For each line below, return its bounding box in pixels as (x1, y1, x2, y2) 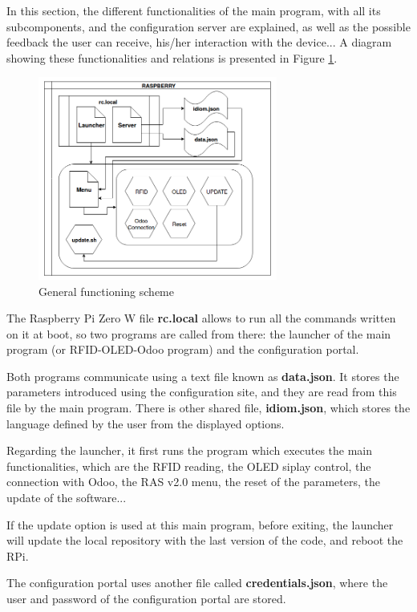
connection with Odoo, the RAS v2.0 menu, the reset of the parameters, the (6, 473, 380, 490)
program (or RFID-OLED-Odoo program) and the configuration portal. (6, 341, 359, 358)
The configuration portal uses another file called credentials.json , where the (6, 574, 388, 591)
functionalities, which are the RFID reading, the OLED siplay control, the (6, 457, 371, 474)
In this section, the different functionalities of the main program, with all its (6, 2, 381, 18)
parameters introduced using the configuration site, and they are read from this (6, 383, 397, 400)
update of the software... (6, 489, 127, 506)
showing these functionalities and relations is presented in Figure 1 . (6, 49, 338, 66)
